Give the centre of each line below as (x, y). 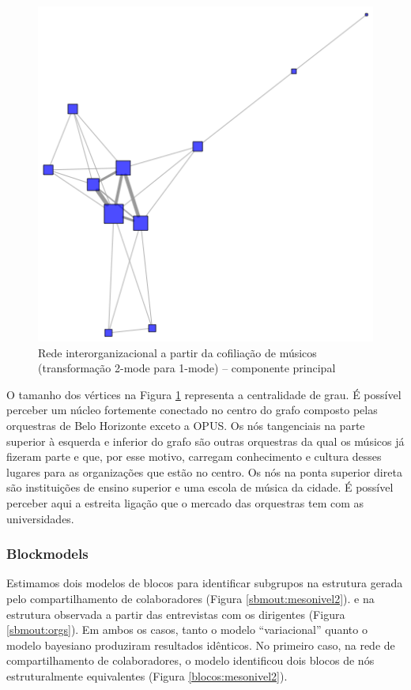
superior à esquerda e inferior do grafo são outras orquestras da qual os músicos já (205, 441)
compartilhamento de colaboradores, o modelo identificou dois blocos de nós (190, 660)
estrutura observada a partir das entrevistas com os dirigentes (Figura (176, 614)
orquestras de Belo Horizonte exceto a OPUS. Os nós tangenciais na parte (186, 425)
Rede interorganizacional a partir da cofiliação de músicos (177, 352)
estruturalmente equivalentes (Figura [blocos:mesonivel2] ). (147, 675)
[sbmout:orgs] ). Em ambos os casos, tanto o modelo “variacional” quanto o (187, 630)
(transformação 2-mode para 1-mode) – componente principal (187, 368)
